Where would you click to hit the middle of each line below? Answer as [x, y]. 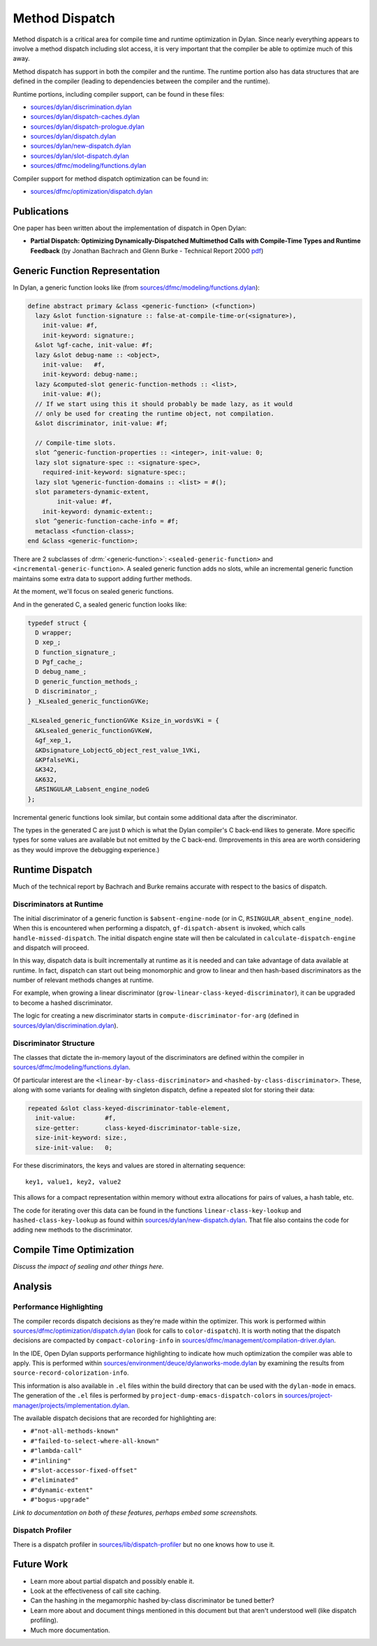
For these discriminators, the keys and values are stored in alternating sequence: [129, 1165]
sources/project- [309, 1396]
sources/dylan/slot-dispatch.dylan [80, 156]
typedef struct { [57, 623]
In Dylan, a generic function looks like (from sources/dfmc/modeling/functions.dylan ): [136, 288]
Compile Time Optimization [74, 1250]
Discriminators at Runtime [58, 904]
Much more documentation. [71, 1630]
